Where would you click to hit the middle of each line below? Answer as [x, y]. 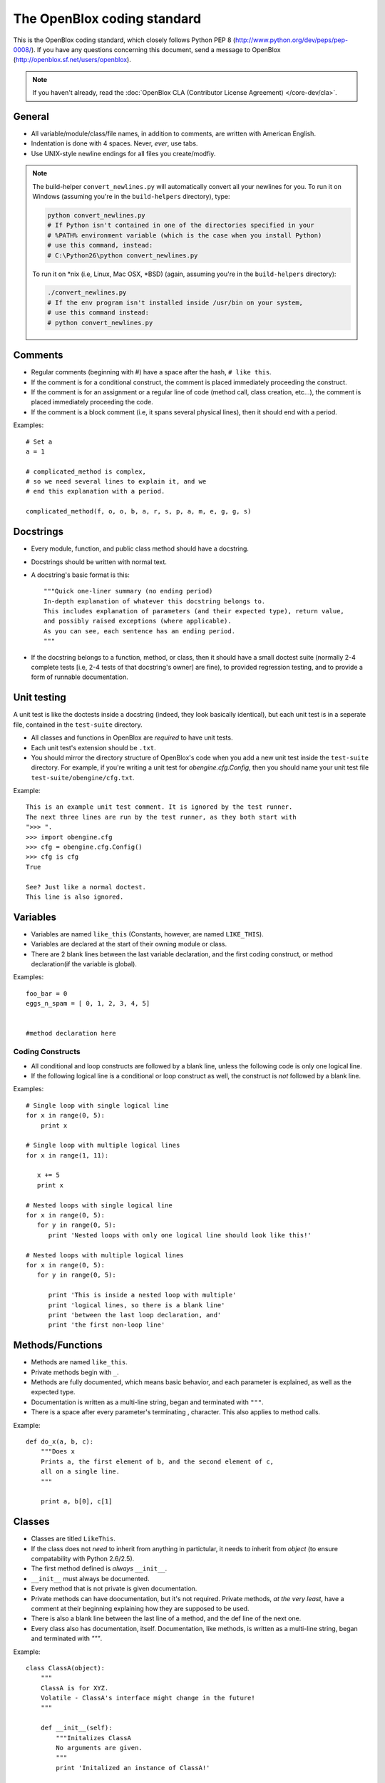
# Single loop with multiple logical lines [103, 1145]
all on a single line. [80, 1472]
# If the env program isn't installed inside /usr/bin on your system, [175, 302]
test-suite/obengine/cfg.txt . [83, 777]
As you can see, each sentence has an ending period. [139, 631]
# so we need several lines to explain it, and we [116, 482]
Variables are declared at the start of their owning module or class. [129, 944]
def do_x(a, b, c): [60, 1441]
